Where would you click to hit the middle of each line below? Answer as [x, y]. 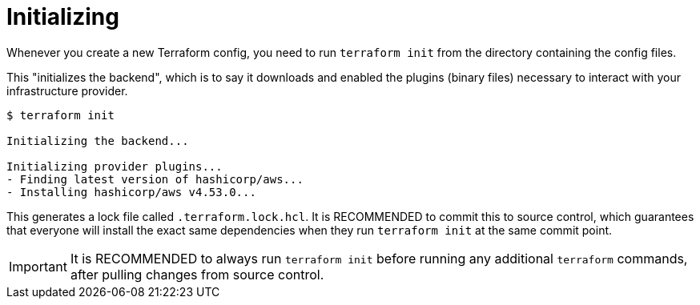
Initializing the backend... [98, 140]
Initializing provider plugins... [115, 166]
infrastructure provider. [67, 90]
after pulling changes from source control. [197, 274]
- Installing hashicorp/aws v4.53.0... [131, 192]
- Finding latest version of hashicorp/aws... [155, 179]
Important [38, 266]
